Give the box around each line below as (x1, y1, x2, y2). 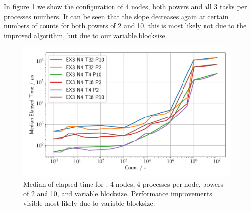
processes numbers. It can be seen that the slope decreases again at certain (4, 11, 228, 21)
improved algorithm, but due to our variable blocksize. (4, 30, 167, 40)
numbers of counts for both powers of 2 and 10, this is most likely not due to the (4, 21, 247, 31)
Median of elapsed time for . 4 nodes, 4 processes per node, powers (23, 178, 224, 188)
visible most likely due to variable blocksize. (23, 198, 155, 208)
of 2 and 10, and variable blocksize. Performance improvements (23, 188, 212, 198)
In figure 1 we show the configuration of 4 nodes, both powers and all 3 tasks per (4, 1, 247, 11)
